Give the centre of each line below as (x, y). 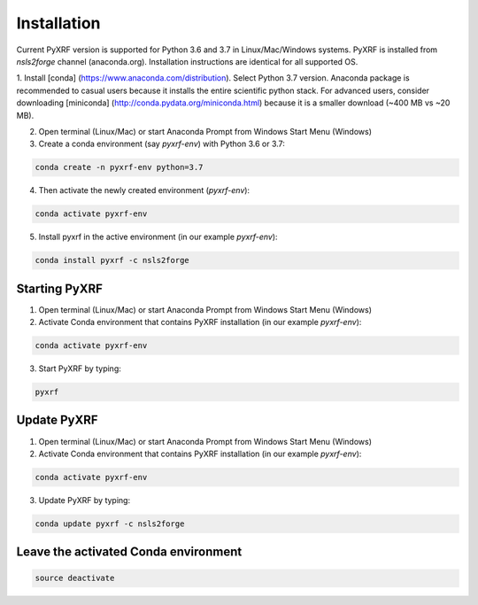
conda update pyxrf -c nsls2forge (110, 524)
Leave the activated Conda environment (129, 552)
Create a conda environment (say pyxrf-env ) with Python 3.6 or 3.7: (162, 144)
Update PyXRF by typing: (85, 500)
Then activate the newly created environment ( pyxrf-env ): (144, 190)
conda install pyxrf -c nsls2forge (112, 260)
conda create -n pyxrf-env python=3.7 (119, 167)
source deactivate (75, 578)
